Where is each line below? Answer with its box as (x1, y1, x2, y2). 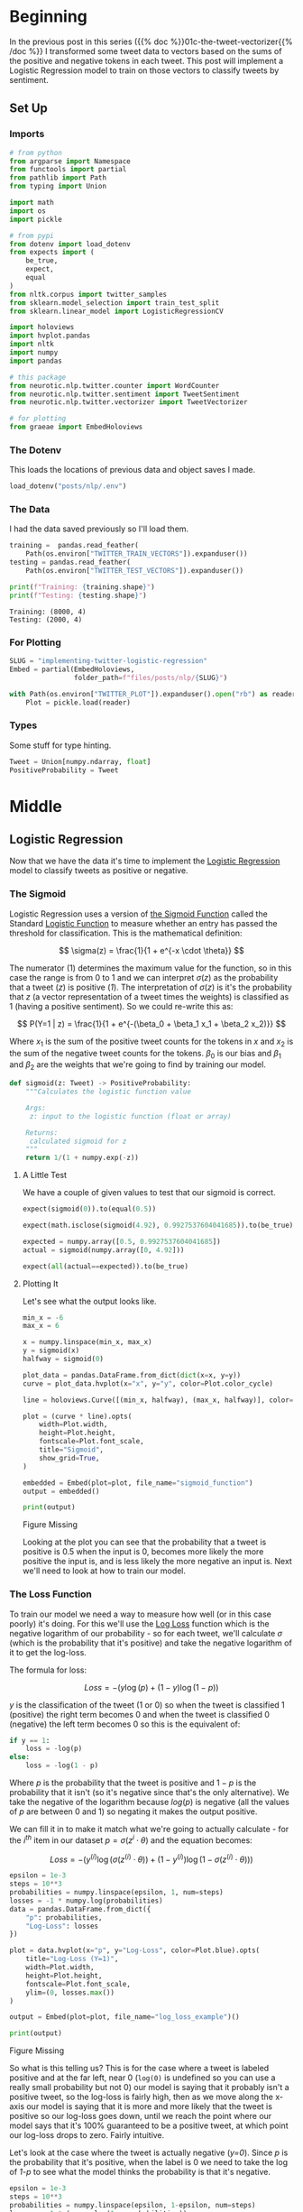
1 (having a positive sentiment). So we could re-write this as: (9, 1000, 234, 1011)
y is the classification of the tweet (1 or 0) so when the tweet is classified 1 (9, 1699, 286, 1710)
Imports (9, 128, 45, 141)
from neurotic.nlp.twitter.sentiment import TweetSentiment (9, 390, 241, 399)
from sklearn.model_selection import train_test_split (9, 298, 220, 308)
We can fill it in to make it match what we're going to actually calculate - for (9, 1824, 289, 1835)
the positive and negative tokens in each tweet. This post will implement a (9, 55, 284, 66)
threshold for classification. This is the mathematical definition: (9, 927, 243, 938)
